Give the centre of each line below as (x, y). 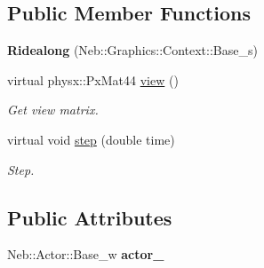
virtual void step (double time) (91, 139)
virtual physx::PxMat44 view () (93, 79)
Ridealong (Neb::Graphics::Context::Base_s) (132, 50)
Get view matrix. (53, 110)
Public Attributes (90, 217)
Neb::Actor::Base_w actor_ (86, 254)
